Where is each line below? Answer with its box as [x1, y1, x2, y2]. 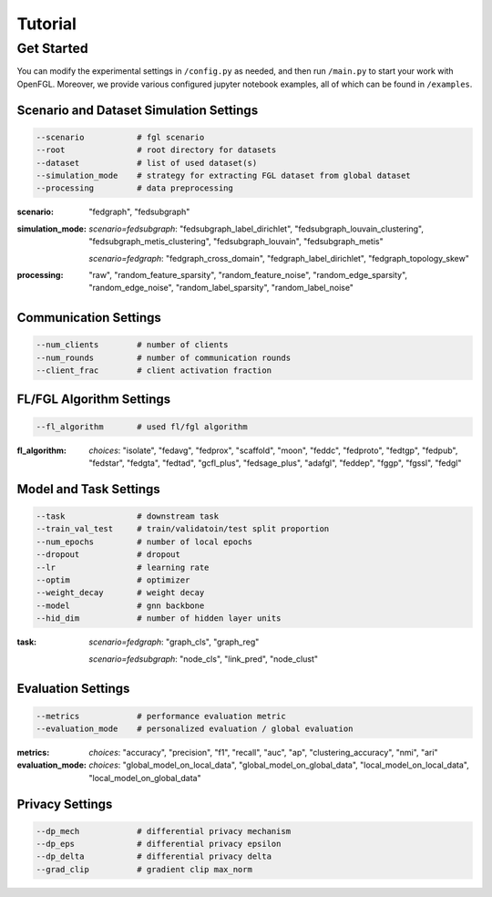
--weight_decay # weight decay [36, 588, 205, 598]
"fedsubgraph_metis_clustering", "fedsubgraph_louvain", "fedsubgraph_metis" [88, 236, 384, 247]
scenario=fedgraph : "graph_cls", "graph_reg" [88, 636, 260, 647]
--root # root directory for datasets [36, 145, 277, 155]
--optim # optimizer [36, 574, 190, 585]
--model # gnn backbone [36, 600, 205, 611]
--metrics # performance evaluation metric [36, 711, 286, 721]
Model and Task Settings [16, 481, 161, 497]
